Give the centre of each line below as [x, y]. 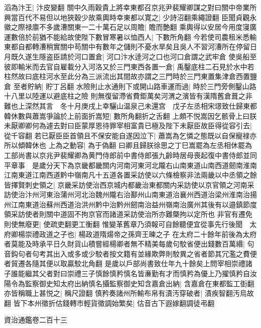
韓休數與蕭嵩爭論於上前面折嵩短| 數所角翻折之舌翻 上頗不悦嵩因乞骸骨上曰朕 [130, 115]
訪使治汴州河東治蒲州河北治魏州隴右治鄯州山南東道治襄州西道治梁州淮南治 [127, 194]
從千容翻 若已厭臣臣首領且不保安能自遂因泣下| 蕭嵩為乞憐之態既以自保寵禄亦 [130, 135]
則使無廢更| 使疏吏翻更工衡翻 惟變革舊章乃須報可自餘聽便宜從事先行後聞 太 [130, 224]
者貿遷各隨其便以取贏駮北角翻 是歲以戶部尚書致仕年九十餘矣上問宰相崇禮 [125, 263]
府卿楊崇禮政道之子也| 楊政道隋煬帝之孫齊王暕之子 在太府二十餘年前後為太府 [130, 234]
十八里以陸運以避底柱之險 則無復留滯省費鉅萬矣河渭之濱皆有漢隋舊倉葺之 [125, 96]
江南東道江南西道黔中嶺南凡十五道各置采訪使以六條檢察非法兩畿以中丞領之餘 [130, 175]
